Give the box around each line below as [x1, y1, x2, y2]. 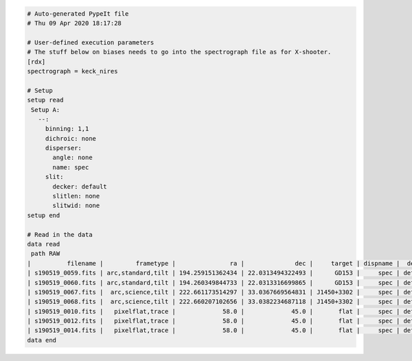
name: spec [52, 163, 89, 171]
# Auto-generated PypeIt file [27, 10, 129, 17]
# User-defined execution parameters [27, 38, 154, 46]
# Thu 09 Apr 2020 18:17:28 [27, 19, 122, 27]
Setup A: [31, 106, 60, 113]
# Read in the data [27, 231, 93, 238]
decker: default [52, 183, 108, 190]
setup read [27, 96, 64, 104]
